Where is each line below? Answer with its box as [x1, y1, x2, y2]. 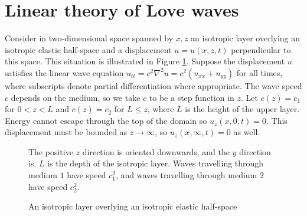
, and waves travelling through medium [115, 169, 257, 181]
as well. [233, 126, 260, 138]
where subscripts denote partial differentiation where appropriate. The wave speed [5, 79, 302, 91]
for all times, [236, 66, 283, 78]
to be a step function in [149, 91, 234, 103]
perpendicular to [231, 43, 291, 55]
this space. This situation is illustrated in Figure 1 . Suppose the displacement [5, 55, 285, 67]
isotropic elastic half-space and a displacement [5, 43, 172, 55]
